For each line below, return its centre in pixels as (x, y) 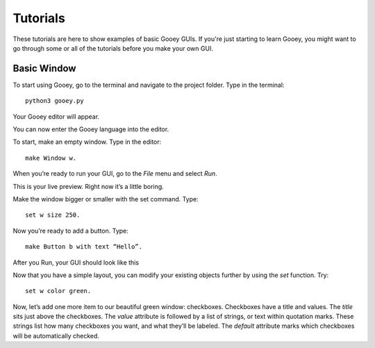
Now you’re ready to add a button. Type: (70, 231)
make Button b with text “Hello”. (84, 247)
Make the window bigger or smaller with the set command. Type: (106, 199)
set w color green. (58, 291)
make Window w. (51, 158)
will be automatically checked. (56, 335)
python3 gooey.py (55, 101)
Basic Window (44, 68)
